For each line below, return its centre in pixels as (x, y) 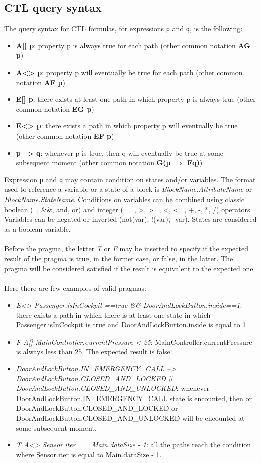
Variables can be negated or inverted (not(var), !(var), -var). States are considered (130, 219)
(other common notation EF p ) (65, 136)
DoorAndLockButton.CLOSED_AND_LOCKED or (97, 408)
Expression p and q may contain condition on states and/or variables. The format (130, 179)
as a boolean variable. (37, 228)
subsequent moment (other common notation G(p (93, 162)
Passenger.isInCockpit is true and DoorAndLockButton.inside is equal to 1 (131, 325)
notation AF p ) (40, 82)
